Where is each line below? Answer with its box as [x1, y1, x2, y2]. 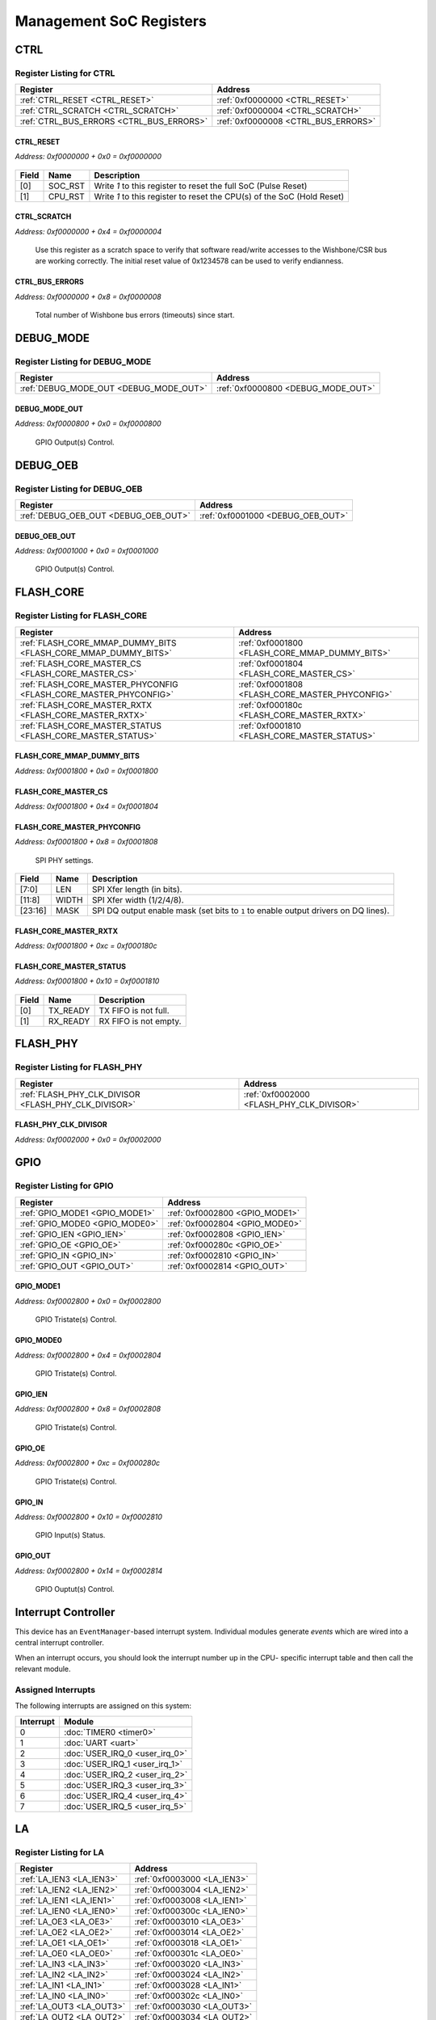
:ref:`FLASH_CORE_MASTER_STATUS [19, 720, 161, 731]
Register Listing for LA [15, 1847, 105, 1858]
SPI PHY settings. [35, 855, 94, 865]
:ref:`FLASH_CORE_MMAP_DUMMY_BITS [19, 637, 177, 648]
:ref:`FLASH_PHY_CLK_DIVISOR [19, 1088, 140, 1100]
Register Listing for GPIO [15, 1180, 114, 1192]
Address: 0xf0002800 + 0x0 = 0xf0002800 [15, 1296, 161, 1306]
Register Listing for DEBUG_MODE [15, 356, 152, 368]
